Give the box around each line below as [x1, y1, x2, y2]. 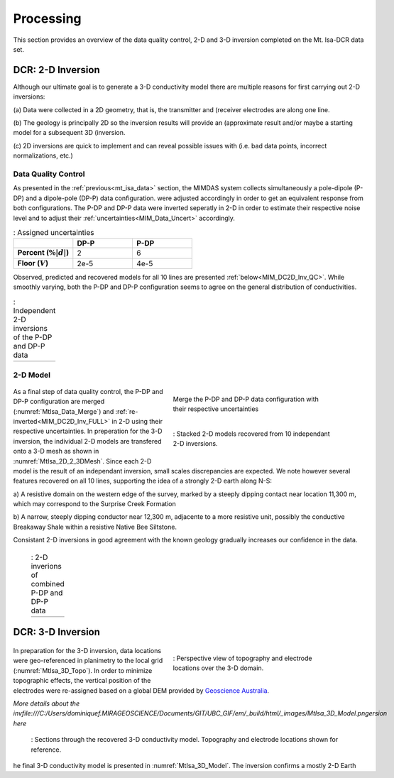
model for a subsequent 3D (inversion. [13, 128, 126, 137]
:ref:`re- [115, 407, 138, 415]
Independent [13, 306, 56, 316]
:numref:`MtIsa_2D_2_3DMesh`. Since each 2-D [13, 456, 152, 465]
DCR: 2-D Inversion [13, 64, 100, 76]
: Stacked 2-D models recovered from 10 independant [173, 429, 330, 438]
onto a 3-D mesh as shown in [13, 447, 99, 456]
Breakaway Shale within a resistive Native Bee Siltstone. [13, 522, 177, 531]
